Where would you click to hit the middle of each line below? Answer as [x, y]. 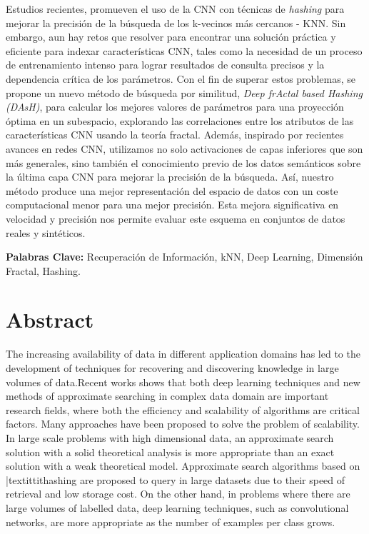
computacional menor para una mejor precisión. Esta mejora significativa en [172, 205]
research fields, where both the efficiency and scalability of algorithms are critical [183, 409]
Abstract [50, 319]
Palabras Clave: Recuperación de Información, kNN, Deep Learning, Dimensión [184, 257]
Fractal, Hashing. [43, 270]
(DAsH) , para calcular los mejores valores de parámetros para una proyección [175, 107]
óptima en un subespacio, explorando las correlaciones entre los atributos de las [180, 120]
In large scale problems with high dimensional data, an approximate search [170, 437]
